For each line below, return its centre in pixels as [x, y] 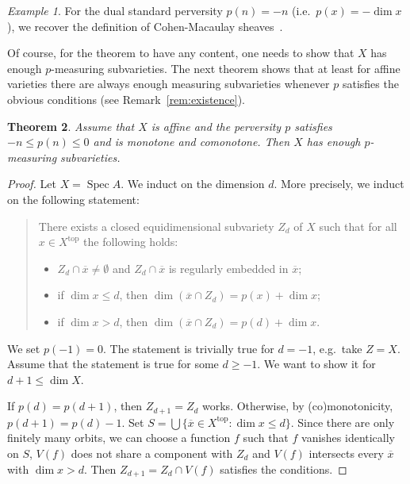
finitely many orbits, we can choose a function [119, 438]
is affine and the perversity [216, 126]
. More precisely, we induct [339, 184]
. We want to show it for [316, 364]
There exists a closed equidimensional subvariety [156, 226]
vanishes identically [349, 438]
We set [24, 348]
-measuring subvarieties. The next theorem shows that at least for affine [226, 68]
